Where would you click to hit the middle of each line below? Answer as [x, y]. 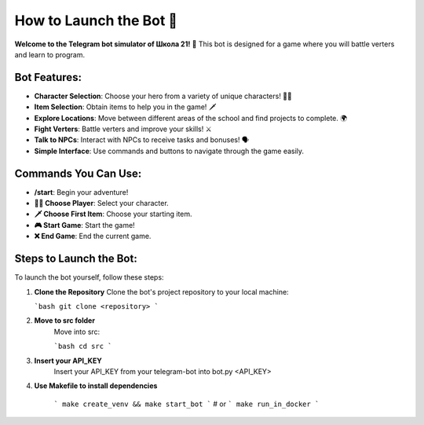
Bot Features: [48, 77]
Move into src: [77, 332]
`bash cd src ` [83, 346]
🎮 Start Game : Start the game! [84, 225]
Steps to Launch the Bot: [76, 259]
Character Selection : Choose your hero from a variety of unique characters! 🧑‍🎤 [163, 96]
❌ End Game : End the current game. [93, 236]
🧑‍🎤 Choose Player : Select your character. [101, 203]
